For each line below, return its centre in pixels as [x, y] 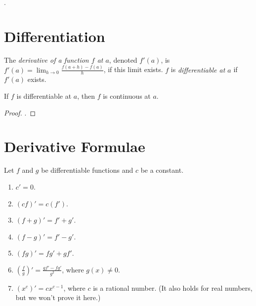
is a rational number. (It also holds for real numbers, [173, 287]
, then [86, 96]
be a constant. [162, 170]
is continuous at [127, 96]
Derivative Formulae [75, 146]
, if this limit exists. [133, 69]
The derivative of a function [46, 59]
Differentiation [55, 36]
